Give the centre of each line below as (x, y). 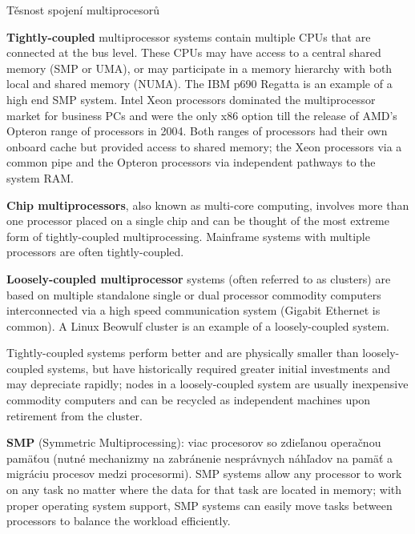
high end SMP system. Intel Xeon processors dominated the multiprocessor (191, 99)
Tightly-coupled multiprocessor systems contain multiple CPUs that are (189, 36)
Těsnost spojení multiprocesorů (83, 10)
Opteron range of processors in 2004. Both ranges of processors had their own (197, 131)
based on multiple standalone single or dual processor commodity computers (194, 294)
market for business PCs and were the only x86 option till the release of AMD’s (202, 115)
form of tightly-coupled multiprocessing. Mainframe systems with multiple (188, 236)
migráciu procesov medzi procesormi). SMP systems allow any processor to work (204, 474)
